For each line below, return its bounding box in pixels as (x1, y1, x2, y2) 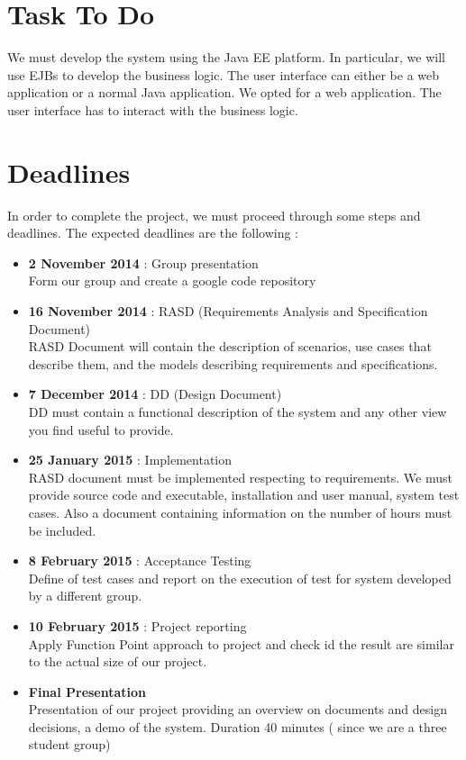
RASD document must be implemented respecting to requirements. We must (28, 467, 452, 486)
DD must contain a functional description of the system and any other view (28, 402, 447, 421)
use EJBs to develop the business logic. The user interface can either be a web (7, 65, 440, 84)
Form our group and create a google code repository (28, 271, 316, 290)
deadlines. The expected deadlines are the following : (7, 223, 298, 242)
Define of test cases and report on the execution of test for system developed (28, 568, 452, 587)
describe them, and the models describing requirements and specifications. (28, 354, 438, 373)
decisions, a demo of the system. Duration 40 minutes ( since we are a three (28, 717, 447, 736)
